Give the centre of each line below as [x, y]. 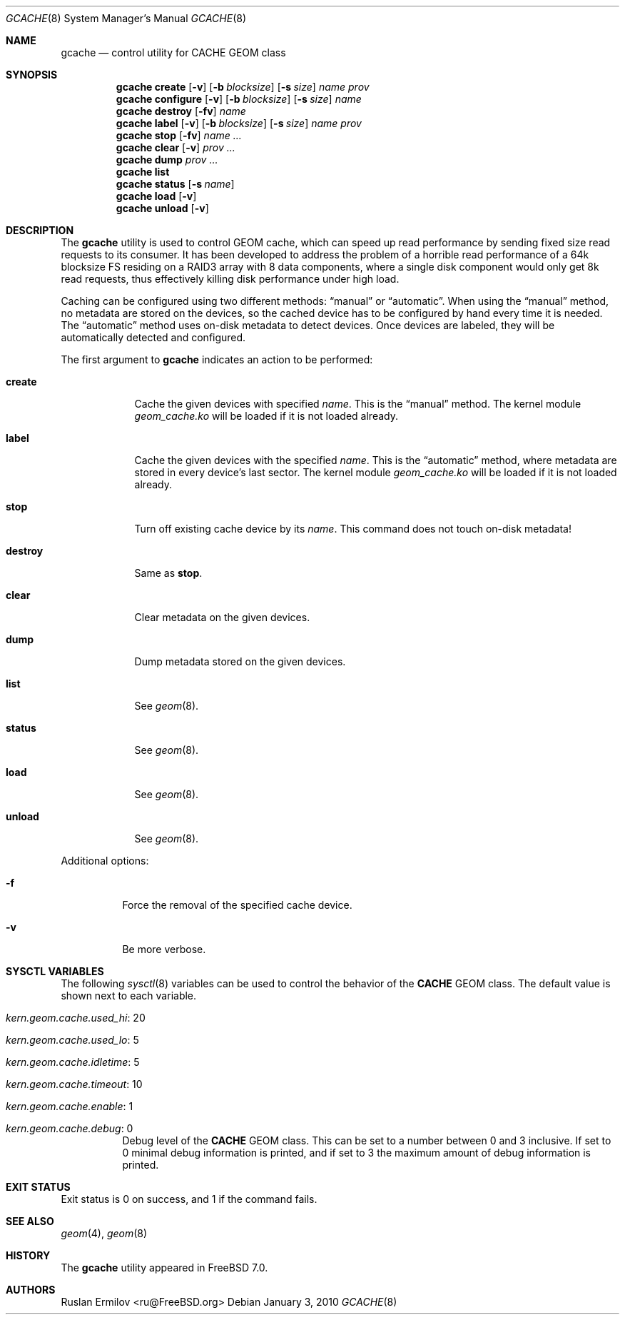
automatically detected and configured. [153, 337]
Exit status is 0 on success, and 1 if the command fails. [189, 1199]
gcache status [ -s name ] [175, 184]
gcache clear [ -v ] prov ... [176, 147]
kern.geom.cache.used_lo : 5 [72, 1040]
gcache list [143, 172]
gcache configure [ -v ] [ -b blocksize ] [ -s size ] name [239, 99]
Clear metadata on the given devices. [222, 617]
